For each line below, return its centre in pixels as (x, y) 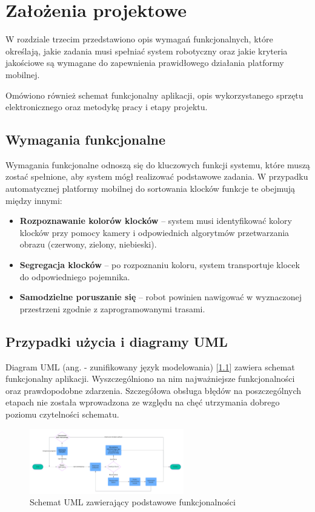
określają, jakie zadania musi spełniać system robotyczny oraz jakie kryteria (147, 51)
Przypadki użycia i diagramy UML (117, 341)
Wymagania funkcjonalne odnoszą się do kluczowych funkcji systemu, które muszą (158, 164)
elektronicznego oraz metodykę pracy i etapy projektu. (107, 107)
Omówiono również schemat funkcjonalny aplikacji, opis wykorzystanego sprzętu (154, 95)
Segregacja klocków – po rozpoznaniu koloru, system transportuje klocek (160, 265)
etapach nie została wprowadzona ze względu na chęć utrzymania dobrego (143, 402)
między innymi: (34, 200)
